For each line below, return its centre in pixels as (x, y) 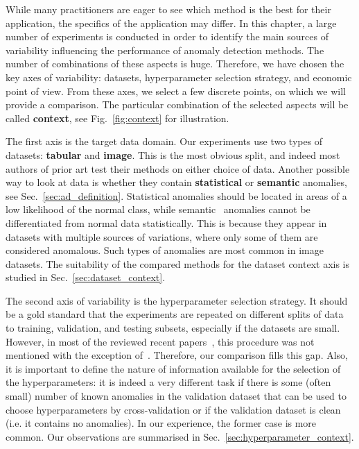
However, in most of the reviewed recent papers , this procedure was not (160, 341)
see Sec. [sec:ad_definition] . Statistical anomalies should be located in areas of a (176, 195)
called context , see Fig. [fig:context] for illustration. (117, 118)
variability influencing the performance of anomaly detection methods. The (165, 50)
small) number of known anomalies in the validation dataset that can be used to (176, 396)
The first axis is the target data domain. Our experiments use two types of (164, 141)
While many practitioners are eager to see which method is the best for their (168, 9)
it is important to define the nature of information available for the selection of (173, 368)
